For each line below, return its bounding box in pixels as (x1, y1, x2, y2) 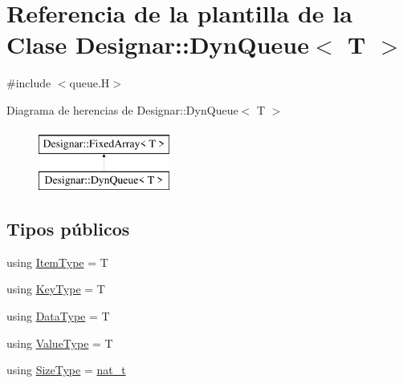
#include (6, 75, 51, 91)
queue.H (69, 75, 110, 91)
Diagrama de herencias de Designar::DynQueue (6, 101, 238, 118)
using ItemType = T (6, 253, 108, 270)
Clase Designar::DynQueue (6, 28, 309, 61)
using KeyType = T (6, 280, 105, 297)
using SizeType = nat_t (6, 361, 126, 378)
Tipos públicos (6, 216, 130, 241)
